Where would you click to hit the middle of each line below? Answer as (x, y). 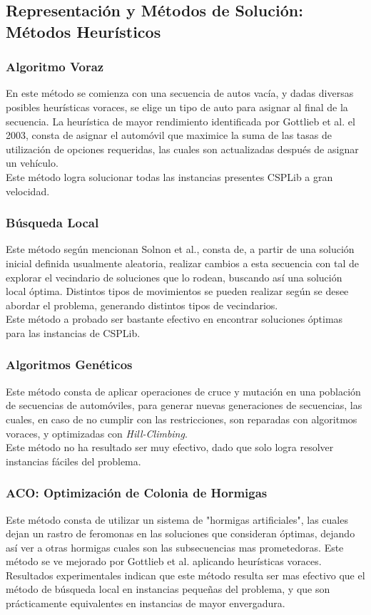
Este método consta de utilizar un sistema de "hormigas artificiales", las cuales (177, 519)
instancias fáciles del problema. (73, 461)
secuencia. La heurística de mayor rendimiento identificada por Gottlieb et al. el (181, 121)
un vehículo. (32, 163)
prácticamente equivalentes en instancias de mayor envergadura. (146, 603)
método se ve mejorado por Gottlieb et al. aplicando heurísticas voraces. (164, 561)
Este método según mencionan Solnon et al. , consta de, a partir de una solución (180, 249)
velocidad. (28, 191)
